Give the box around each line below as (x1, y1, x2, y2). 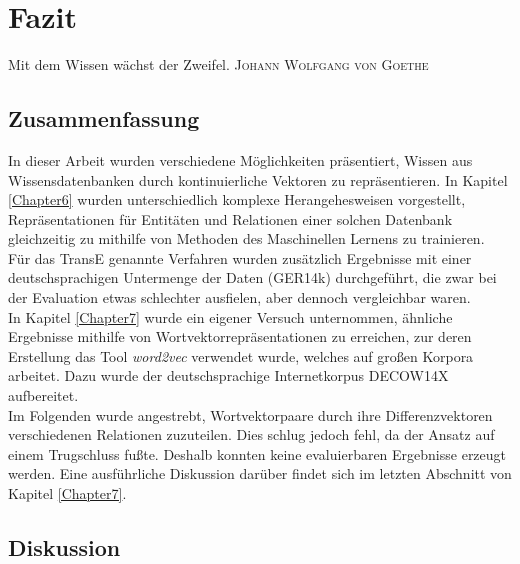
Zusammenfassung (8, 103, 200, 134)
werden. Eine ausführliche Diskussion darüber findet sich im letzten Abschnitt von (8, 463, 512, 484)
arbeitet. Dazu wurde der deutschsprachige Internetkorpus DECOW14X (8, 365, 449, 386)
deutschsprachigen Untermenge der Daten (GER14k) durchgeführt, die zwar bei (8, 267, 497, 288)
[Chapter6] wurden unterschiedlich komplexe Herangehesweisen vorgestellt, (8, 189, 466, 210)
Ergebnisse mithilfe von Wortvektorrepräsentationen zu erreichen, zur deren (8, 326, 472, 347)
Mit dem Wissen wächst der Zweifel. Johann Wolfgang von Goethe (8, 54, 429, 75)
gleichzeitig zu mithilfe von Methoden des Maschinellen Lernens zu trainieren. (8, 228, 485, 249)
